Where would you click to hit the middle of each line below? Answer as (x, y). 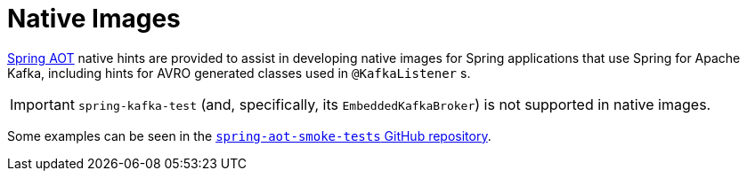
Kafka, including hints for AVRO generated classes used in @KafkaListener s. (239, 73)
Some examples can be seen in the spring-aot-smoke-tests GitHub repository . (249, 135)
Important (42, 104)
